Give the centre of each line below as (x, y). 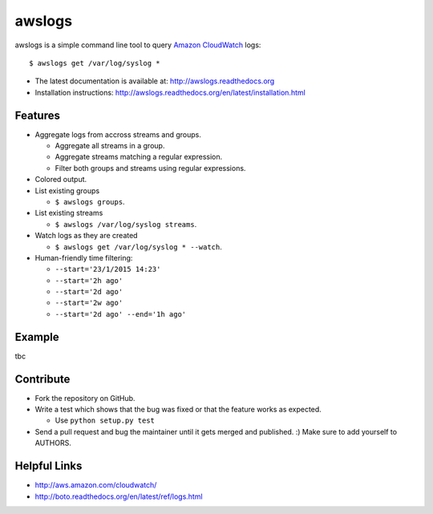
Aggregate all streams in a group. (110, 146)
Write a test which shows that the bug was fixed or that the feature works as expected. (178, 410)
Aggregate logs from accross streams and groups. (118, 134)
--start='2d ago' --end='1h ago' (121, 314)
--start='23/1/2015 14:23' (108, 269)
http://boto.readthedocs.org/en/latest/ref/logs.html (119, 496)
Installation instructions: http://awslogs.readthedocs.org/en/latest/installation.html (170, 92)
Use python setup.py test (105, 420)
